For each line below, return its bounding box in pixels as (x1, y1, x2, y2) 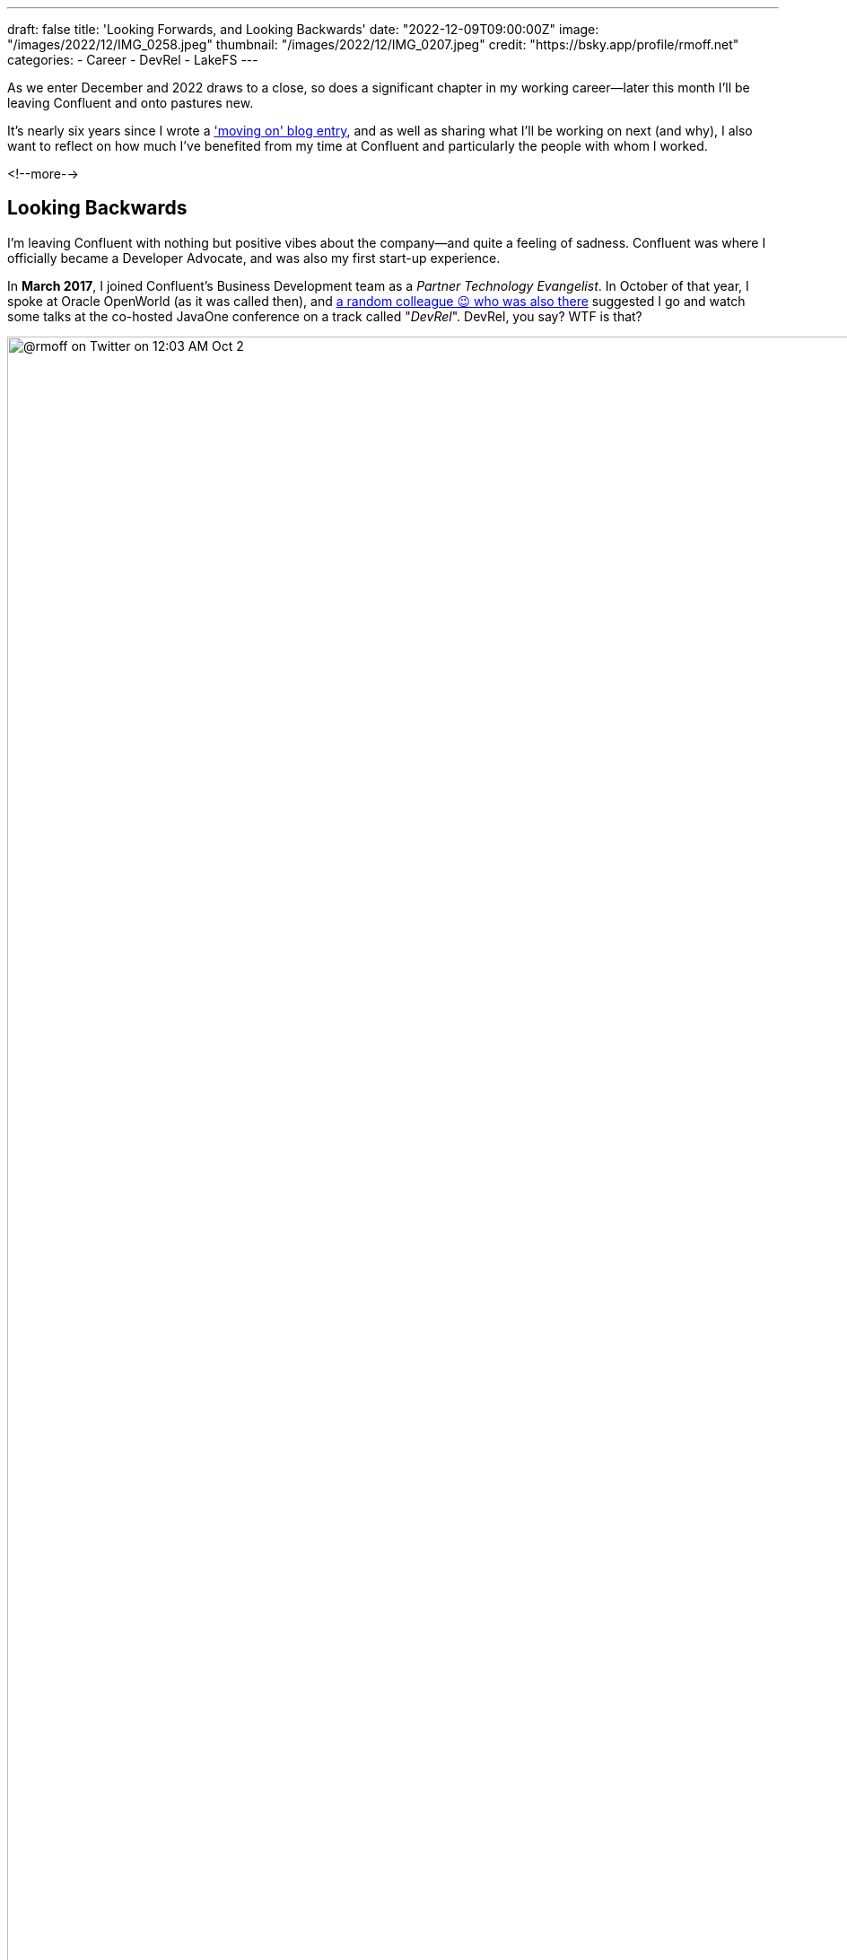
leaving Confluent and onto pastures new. (7, 95, 254, 110)
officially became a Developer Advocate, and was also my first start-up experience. (7, 249, 501, 266)
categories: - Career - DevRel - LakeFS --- (7, 52, 258, 67)
